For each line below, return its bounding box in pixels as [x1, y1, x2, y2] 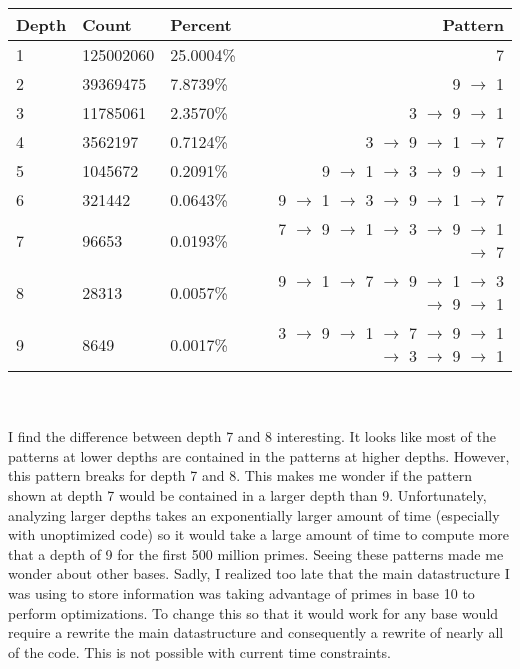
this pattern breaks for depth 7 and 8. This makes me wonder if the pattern [8, 465, 473, 486]
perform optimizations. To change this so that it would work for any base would [8, 602, 499, 623]
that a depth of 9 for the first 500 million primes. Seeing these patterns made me [8, 543, 504, 564]
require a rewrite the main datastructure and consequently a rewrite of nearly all [8, 622, 504, 643]
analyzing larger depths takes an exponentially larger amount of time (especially [8, 504, 500, 525]
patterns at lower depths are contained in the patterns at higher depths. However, [8, 445, 510, 466]
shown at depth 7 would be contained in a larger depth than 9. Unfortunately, [8, 484, 487, 505]
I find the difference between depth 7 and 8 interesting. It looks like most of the [8, 426, 496, 447]
